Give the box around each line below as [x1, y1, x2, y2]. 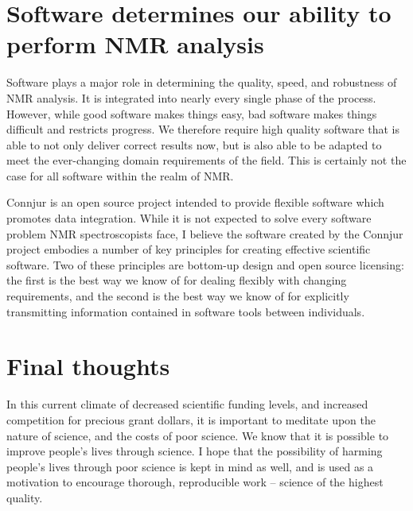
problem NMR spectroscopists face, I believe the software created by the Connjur [6, 225, 403, 242]
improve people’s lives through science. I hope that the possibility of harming [6, 443, 383, 459]
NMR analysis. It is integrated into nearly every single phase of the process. [6, 89, 376, 106]
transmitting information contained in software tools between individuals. [6, 303, 365, 319]
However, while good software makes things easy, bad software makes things [6, 105, 377, 122]
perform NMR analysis [6, 28, 264, 60]
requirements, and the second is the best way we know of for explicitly [6, 288, 349, 304]
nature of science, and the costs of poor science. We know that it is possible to [6, 427, 389, 443]
